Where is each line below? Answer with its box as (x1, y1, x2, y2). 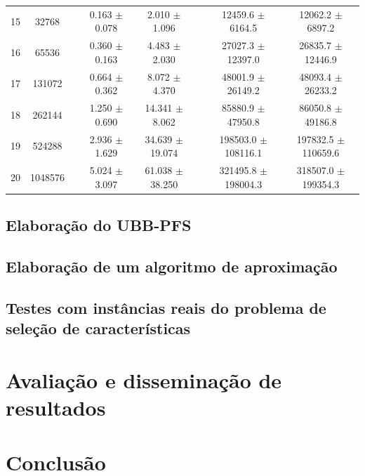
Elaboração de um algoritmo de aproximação (6, 255, 338, 277)
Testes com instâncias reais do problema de (6, 296, 326, 318)
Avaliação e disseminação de (6, 365, 282, 394)
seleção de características (6, 317, 191, 338)
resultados (6, 392, 106, 421)
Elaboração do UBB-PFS (6, 214, 192, 236)
